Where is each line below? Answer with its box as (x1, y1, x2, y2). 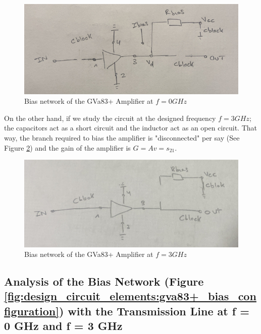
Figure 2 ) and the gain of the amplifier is (4, 142, 131, 153)
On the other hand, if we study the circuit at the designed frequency (4, 112, 216, 123)
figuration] (4, 303, 59, 318)
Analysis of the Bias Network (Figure (4, 274, 204, 289)
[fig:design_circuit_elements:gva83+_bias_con (4, 288, 256, 304)
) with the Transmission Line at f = (59, 303, 249, 318)
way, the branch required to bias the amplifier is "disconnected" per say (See (4, 132, 240, 143)
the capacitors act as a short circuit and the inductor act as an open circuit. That (4, 122, 257, 133)
